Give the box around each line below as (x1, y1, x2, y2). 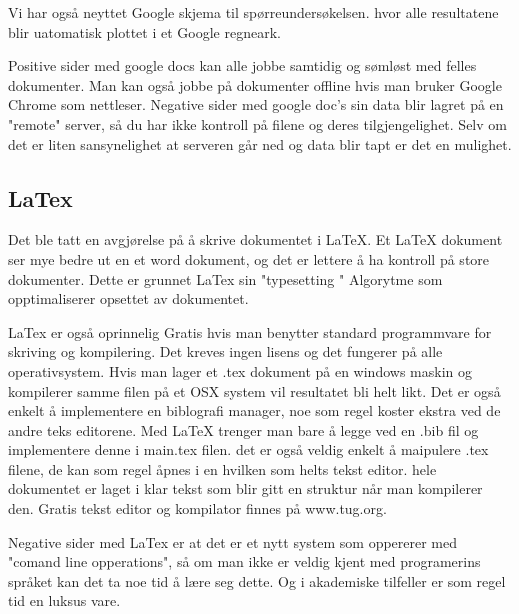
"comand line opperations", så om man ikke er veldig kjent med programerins (8, 551, 481, 572)
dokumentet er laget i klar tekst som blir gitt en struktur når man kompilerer (8, 478, 483, 499)
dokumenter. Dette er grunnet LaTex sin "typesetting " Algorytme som (8, 268, 443, 289)
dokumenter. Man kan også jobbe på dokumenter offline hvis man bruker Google (8, 74, 502, 95)
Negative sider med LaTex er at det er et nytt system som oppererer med (8, 531, 458, 552)
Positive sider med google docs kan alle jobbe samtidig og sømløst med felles (8, 55, 477, 76)
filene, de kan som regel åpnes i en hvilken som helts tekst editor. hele (8, 458, 437, 479)
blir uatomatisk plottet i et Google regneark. (8, 21, 281, 42)
